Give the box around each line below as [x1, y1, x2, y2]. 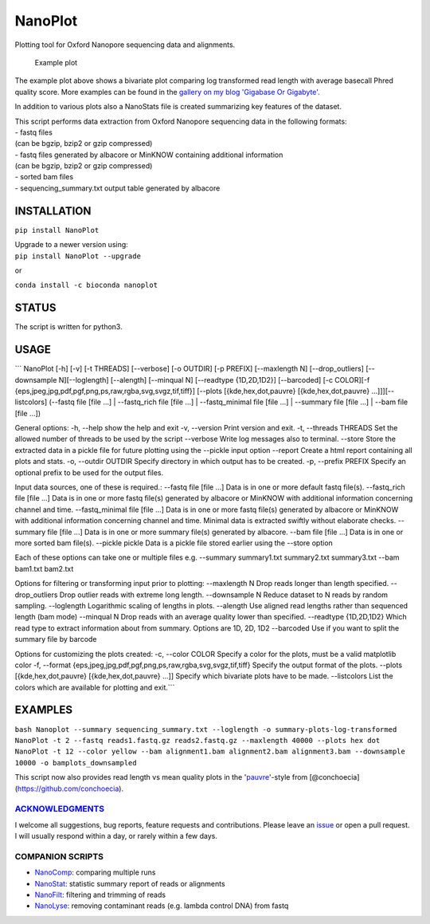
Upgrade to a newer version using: [14, 240, 129, 250]
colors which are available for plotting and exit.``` [14, 682, 175, 692]
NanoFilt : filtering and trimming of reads [34, 890, 166, 899]
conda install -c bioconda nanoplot [14, 281, 158, 290]
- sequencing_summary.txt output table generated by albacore [14, 183, 221, 193]
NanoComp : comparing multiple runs [34, 867, 156, 877]
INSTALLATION [14, 204, 92, 218]
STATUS [14, 301, 57, 315]
